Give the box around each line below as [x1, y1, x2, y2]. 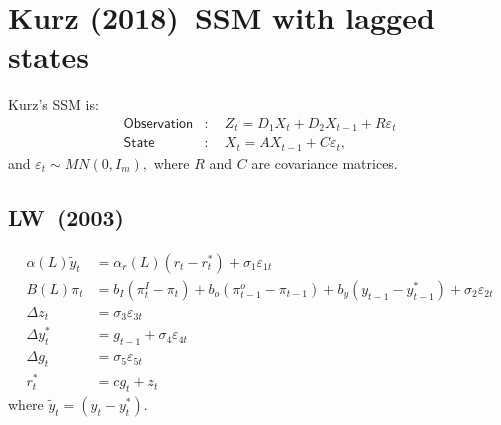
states [8, 36, 89, 77]
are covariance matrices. [251, 152, 398, 173]
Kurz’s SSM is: [8, 94, 99, 115]
